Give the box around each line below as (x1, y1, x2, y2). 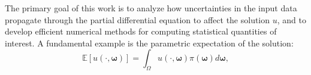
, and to (277, 13, 306, 26)
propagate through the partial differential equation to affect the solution (5, 13, 270, 26)
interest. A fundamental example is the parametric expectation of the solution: (5, 36, 294, 49)
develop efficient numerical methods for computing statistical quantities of (5, 25, 277, 37)
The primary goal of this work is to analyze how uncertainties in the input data (5, 2, 297, 14)
